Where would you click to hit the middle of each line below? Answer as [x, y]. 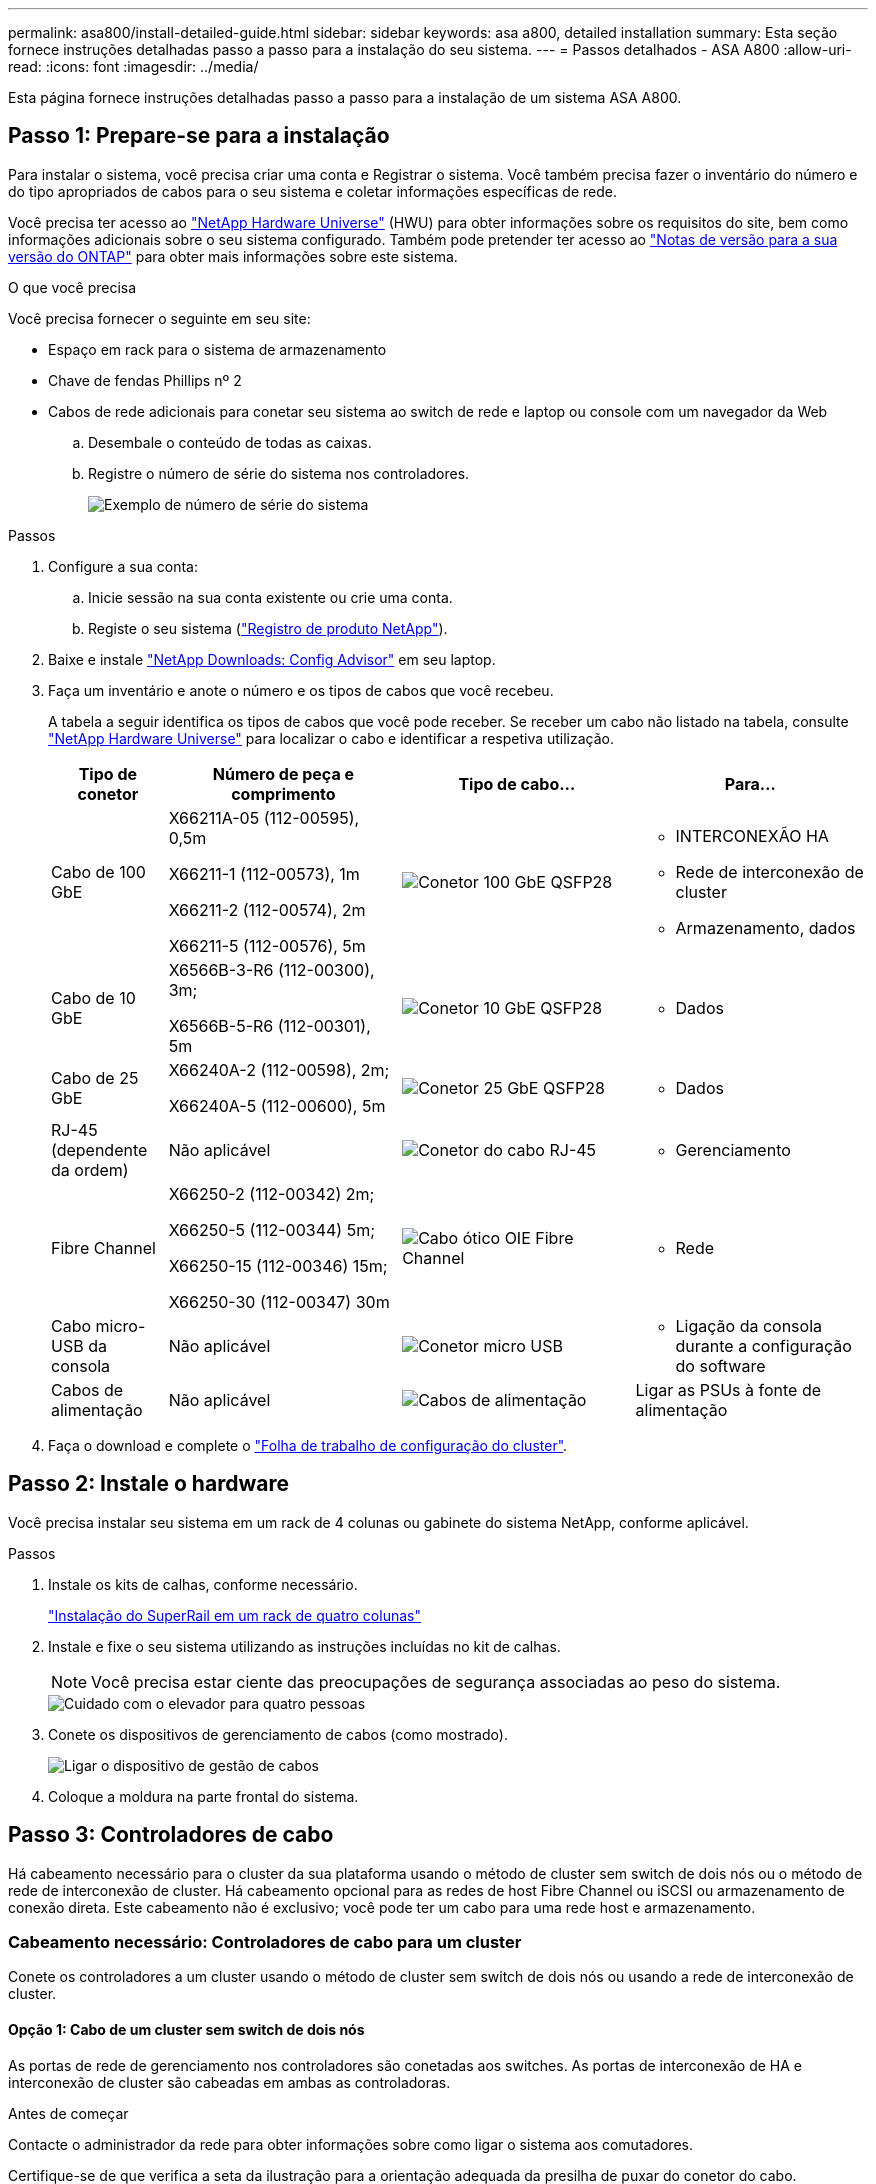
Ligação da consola [749, 1325]
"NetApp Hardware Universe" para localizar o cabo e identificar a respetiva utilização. [331, 738]
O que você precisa [72, 287]
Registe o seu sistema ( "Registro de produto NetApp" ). [268, 628]
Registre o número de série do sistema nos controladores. [279, 473]
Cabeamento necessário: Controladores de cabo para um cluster [265, 1941]
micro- [120, 1325]
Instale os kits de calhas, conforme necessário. [203, 1584]
